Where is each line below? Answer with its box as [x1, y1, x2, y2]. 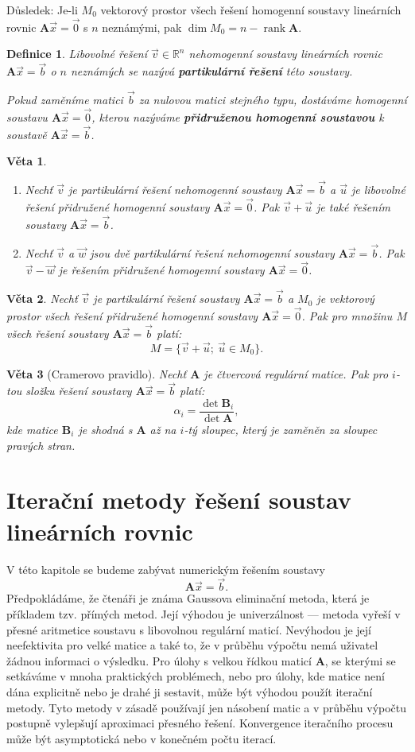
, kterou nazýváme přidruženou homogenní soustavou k [91, 108, 384, 125]
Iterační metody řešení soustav [6, 483, 351, 516]
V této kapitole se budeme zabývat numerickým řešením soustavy [6, 560, 325, 577]
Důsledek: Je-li [6, 2, 78, 17]
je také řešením [316, 198, 390, 215]
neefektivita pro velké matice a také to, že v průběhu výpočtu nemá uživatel [6, 637, 378, 653]
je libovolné [351, 181, 405, 198]
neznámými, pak [102, 18, 182, 35]
